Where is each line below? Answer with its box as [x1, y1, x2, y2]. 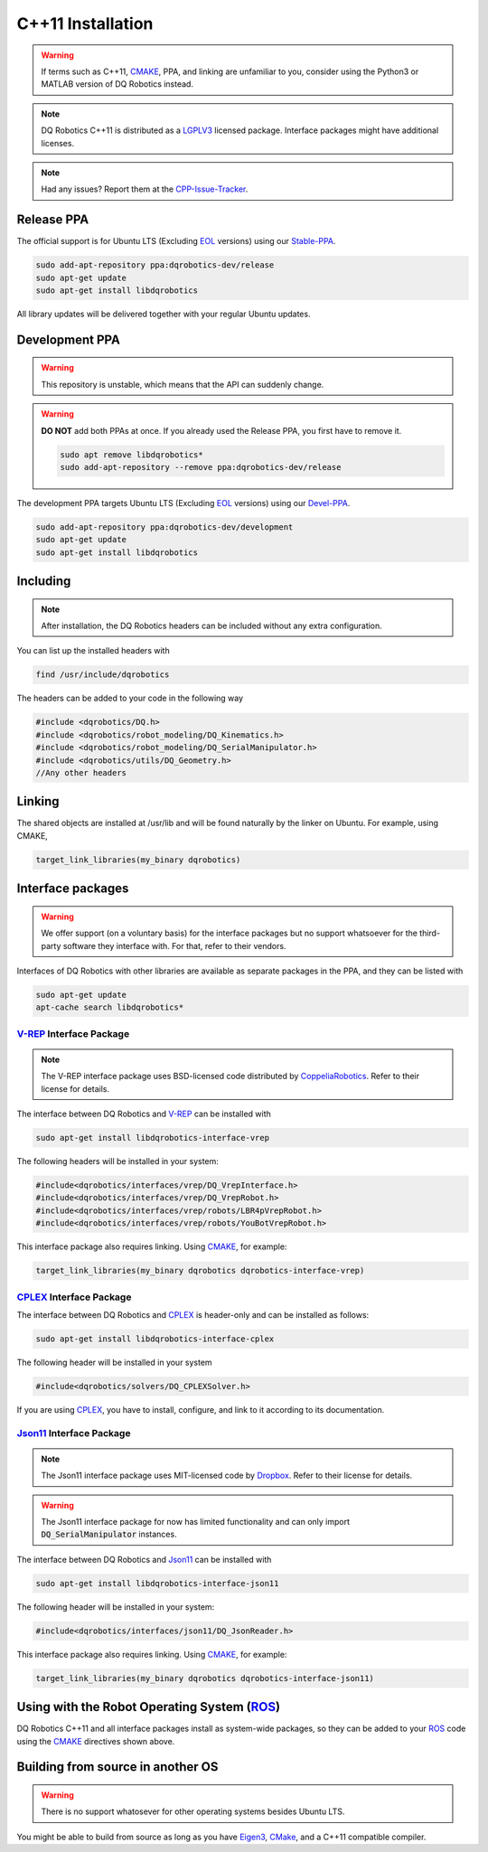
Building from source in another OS [16, 1759, 219, 1775]
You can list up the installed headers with [16, 645, 171, 656]
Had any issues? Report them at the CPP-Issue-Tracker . [41, 183, 249, 194]
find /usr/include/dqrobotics [35, 670, 170, 680]
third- [418, 927, 441, 939]
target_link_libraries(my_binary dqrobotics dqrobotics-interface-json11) [35, 1673, 375, 1683]
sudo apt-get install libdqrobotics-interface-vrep [35, 1133, 270, 1143]
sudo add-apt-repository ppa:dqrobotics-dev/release [35, 260, 275, 270]
